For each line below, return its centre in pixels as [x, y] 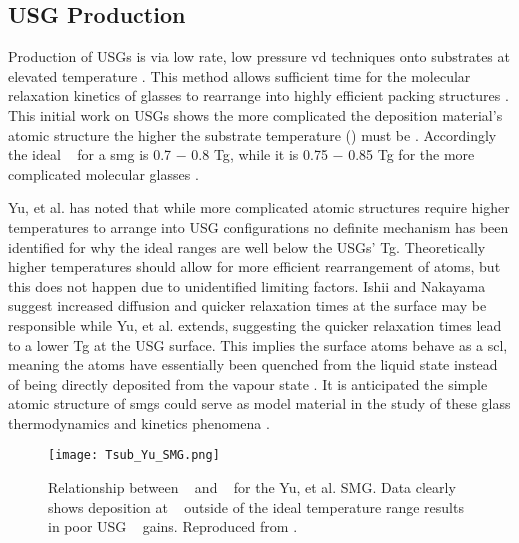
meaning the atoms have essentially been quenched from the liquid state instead [253, 364]
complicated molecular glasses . [103, 173]
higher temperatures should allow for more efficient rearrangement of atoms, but [254, 266]
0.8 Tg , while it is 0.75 [259, 154]
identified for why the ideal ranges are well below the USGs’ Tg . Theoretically [247, 246]
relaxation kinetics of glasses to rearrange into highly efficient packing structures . [258, 95]
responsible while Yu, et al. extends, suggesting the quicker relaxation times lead [255, 324]
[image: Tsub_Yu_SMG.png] [134, 455]
